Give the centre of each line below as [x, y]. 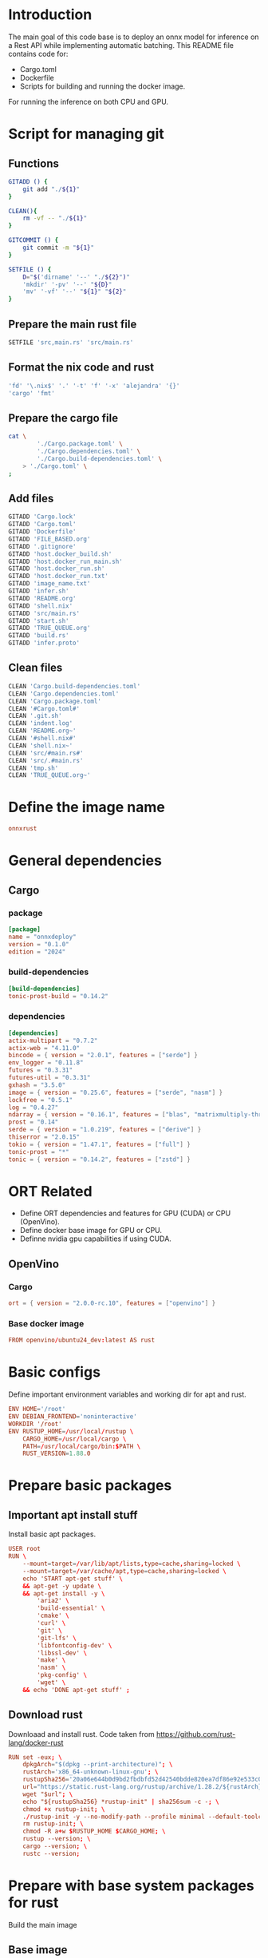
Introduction [50, 15]
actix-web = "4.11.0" [44, 1048]
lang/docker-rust [36, 1742]
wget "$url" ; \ [48, 1794]
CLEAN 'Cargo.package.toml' [55, 701]
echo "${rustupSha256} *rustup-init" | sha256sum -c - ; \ [121, 1801]
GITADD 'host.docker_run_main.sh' [66, 561]
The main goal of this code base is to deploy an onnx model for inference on [134, 37]
